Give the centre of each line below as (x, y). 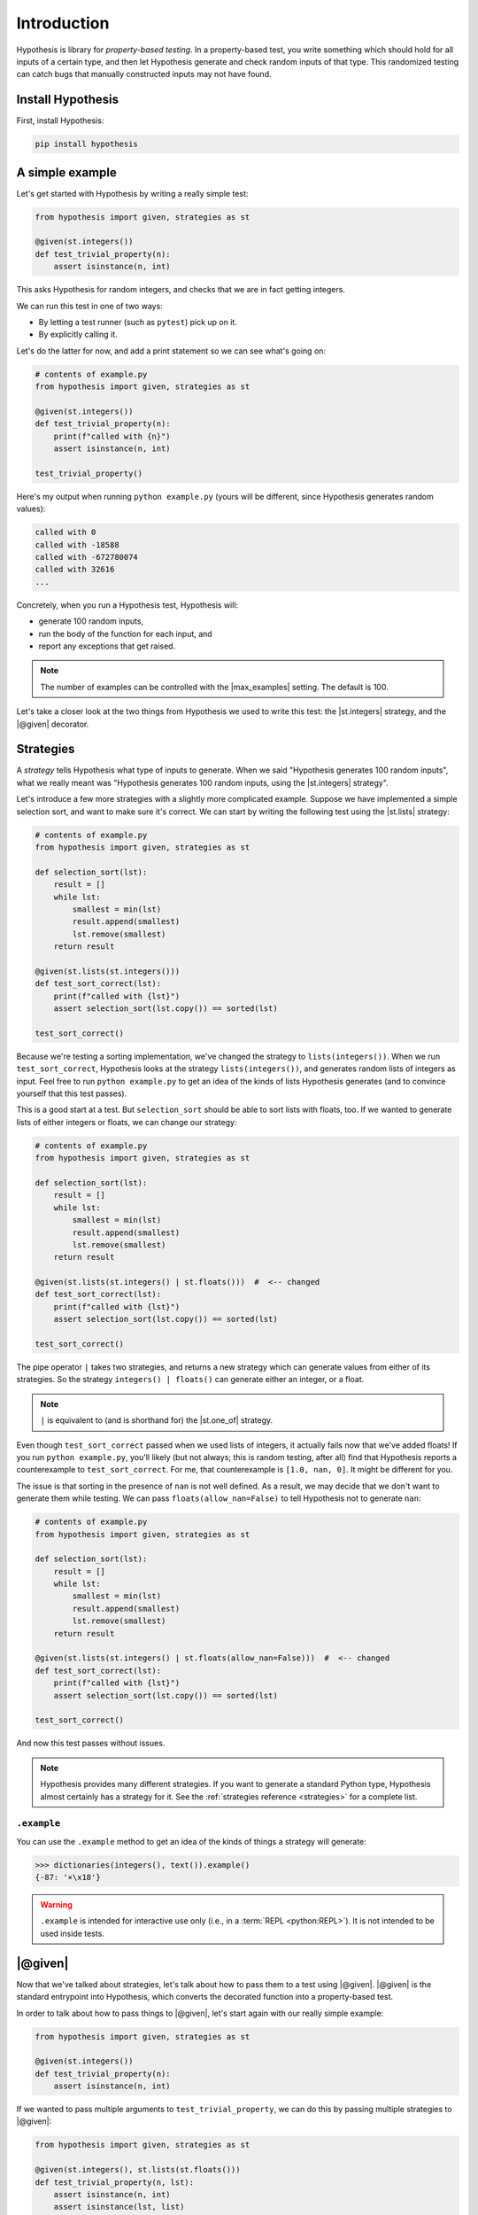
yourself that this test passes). (72, 1093)
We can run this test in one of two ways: (89, 306)
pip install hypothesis (87, 144)
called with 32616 (75, 570)
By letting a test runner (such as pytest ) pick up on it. (138, 323)
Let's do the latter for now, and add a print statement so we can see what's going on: (171, 351)
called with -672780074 (87, 557)
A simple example (66, 172)
